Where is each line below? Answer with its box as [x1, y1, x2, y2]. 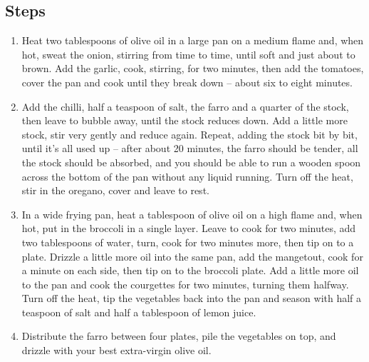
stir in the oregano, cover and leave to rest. [21, 183, 209, 198]
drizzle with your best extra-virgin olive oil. [21, 343, 212, 358]
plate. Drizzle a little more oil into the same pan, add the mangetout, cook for [21, 248, 363, 263]
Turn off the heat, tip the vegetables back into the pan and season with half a [21, 291, 362, 306]
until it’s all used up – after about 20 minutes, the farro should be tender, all [21, 141, 358, 156]
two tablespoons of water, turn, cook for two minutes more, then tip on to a [21, 234, 354, 249]
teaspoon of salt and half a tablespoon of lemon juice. [21, 304, 256, 319]
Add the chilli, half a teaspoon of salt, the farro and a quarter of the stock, [21, 99, 349, 114]
